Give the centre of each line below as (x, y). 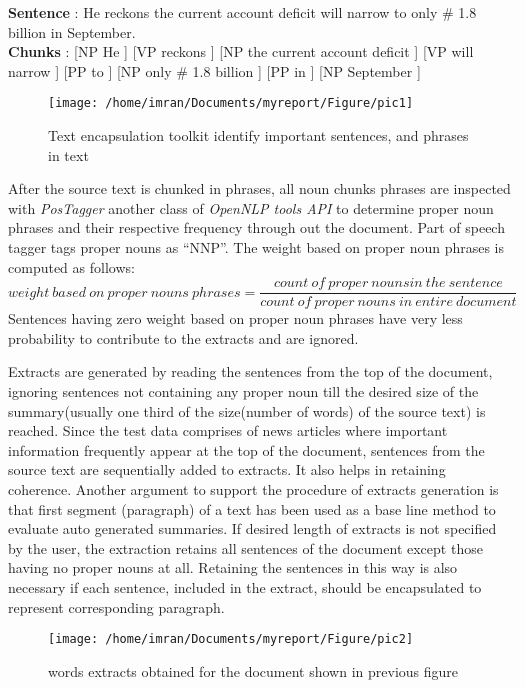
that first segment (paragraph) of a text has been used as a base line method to (252, 508)
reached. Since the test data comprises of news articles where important (228, 430)
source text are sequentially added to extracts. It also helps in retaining (227, 469)
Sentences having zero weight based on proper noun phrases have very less (235, 318)
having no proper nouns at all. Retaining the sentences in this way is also (233, 567)
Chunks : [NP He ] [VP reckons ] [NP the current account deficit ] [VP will (241, 51)
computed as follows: (71, 266)
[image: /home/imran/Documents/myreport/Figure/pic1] (231, 103)
